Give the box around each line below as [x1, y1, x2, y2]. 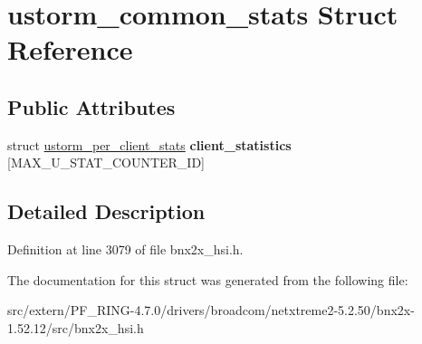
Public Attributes [7, 92, 176, 120]
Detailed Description [7, 197, 206, 225]
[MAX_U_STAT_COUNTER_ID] [7, 153, 205, 172]
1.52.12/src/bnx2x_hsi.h [7, 318, 144, 337]
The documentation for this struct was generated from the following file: [7, 270, 408, 289]
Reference [7, 31, 133, 68]
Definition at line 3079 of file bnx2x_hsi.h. [7, 240, 244, 259]
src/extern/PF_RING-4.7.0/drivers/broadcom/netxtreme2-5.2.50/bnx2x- [7, 301, 415, 320]
